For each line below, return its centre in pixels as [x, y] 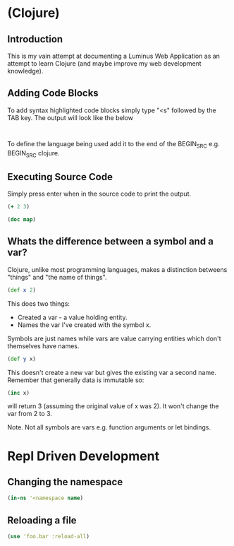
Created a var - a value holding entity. [72, 317]
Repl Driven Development [84, 456]
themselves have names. [43, 346]
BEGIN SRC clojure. [33, 154]
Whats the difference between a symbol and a [110, 242]
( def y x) [22, 359]
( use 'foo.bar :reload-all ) [49, 537]
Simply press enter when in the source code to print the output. [99, 194]
